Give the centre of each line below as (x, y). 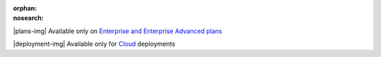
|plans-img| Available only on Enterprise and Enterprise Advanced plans (117, 31)
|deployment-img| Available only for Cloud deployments (94, 44)
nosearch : (28, 18)
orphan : (25, 8)
